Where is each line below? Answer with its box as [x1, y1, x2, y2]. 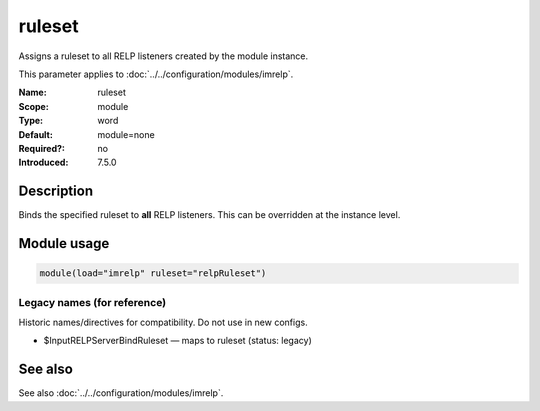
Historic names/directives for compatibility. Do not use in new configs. [18, 316, 309, 328]
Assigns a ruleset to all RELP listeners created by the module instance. [18, 50, 309, 62]
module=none [97, 128, 155, 140]
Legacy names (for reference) [18, 295, 167, 309]
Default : [18, 128, 54, 140]
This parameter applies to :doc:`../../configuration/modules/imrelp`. [18, 68, 294, 80]
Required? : [18, 142, 65, 154]
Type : [18, 115, 44, 127]
